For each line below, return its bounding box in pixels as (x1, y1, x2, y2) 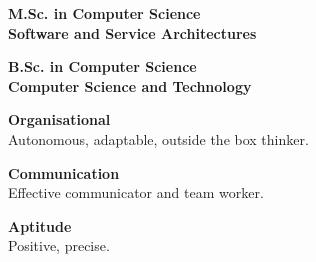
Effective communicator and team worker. (8, 182, 264, 203)
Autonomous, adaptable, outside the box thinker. (8, 128, 309, 149)
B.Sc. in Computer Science (8, 56, 197, 77)
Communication (8, 162, 120, 183)
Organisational (8, 109, 111, 130)
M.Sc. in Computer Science (8, 3, 201, 23)
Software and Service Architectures (8, 22, 257, 43)
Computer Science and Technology (8, 75, 252, 96)
